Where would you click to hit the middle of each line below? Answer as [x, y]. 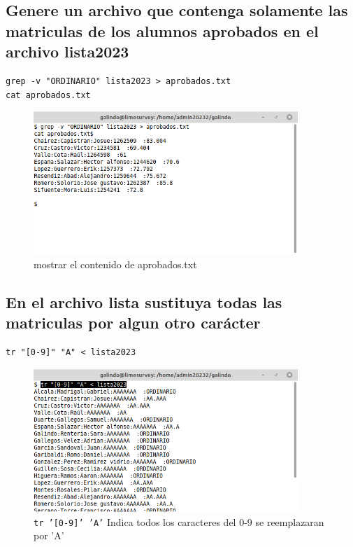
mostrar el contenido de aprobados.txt [115, 264]
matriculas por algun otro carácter [133, 323]
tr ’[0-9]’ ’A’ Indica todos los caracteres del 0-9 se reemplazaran [179, 521]
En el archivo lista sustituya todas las [144, 302]
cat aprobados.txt [48, 95]
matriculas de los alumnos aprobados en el [162, 30]
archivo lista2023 [67, 51]
